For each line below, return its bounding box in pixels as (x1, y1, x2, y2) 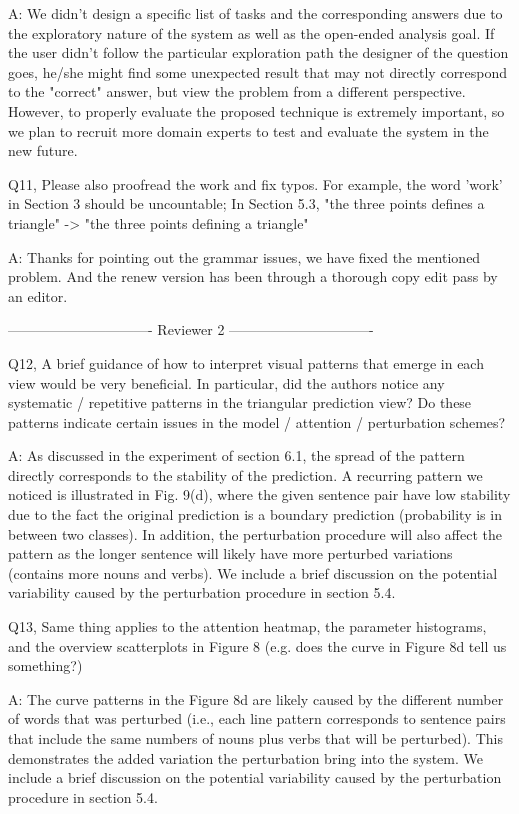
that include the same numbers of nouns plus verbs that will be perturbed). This (8, 728, 503, 748)
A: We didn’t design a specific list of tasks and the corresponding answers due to (8, 3, 503, 23)
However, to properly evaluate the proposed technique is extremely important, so (8, 100, 505, 121)
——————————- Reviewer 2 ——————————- (8, 319, 374, 340)
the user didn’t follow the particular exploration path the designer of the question (8, 42, 509, 63)
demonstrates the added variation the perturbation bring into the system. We (8, 747, 483, 768)
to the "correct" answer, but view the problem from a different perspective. (8, 81, 466, 102)
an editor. (8, 285, 68, 306)
